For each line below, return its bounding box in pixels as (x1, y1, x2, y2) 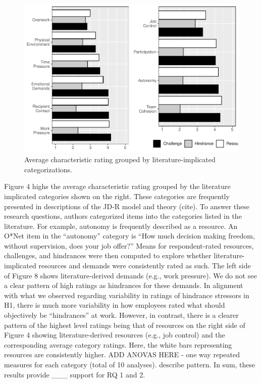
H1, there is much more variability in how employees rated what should (4, 300, 225, 310)
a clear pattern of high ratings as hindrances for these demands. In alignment (4, 280, 243, 291)
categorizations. (24, 164, 73, 174)
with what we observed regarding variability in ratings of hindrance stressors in (4, 290, 249, 300)
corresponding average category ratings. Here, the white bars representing (4, 339, 232, 350)
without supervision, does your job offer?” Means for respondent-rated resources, (4, 240, 254, 251)
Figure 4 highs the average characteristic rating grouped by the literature (4, 181, 231, 191)
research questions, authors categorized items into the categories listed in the (4, 211, 242, 221)
